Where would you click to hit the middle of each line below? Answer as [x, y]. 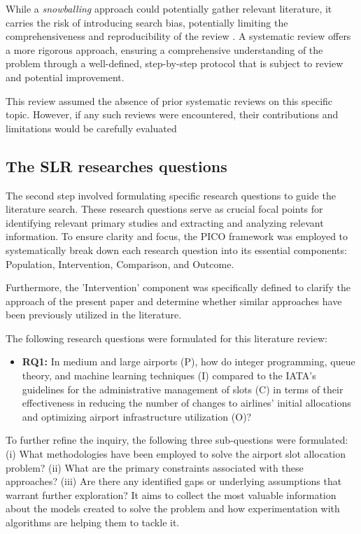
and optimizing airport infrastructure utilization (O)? [137, 416]
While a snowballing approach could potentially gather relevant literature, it [169, 8]
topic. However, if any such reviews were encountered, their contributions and [172, 114]
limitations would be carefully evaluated [91, 128]
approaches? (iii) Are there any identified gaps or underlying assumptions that [174, 481]
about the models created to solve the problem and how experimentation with [173, 508]
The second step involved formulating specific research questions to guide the [171, 195]
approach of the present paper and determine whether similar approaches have [174, 301]
